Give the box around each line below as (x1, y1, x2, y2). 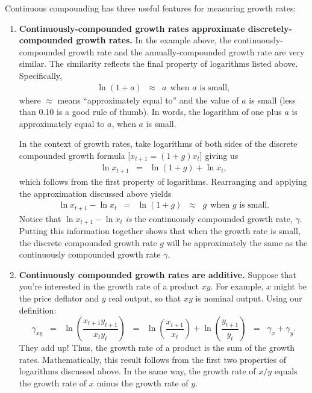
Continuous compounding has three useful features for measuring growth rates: (5, 2, 296, 14)
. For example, (210, 280, 264, 292)
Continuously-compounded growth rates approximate (19, 22, 245, 34)
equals (274, 365, 298, 377)
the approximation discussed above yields (19, 187, 172, 199)
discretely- (248, 22, 292, 34)
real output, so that (108, 292, 181, 304)
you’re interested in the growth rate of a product (19, 280, 199, 292)
